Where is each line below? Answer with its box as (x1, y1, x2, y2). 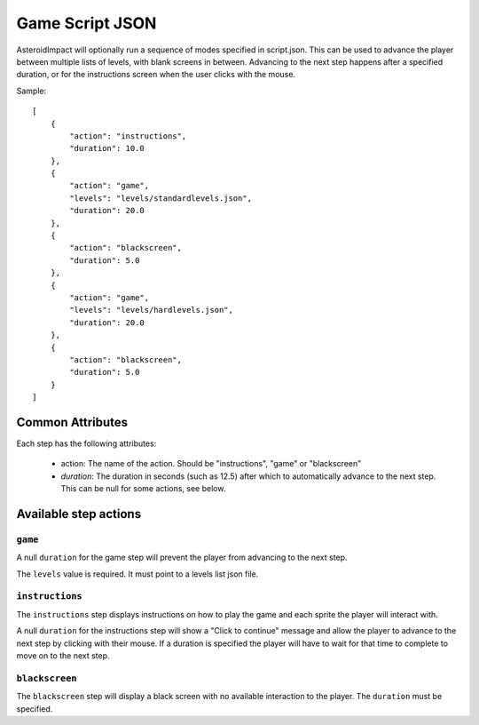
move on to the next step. (16, 650, 110, 661)
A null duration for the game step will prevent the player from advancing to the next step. (16, 552, 348, 563)
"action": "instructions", (69, 131, 187, 141)
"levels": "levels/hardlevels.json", (69, 305, 234, 315)
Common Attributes (16, 414, 129, 430)
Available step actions (16, 506, 142, 522)
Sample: (16, 85, 47, 96)
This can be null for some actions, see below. (60, 483, 226, 494)
